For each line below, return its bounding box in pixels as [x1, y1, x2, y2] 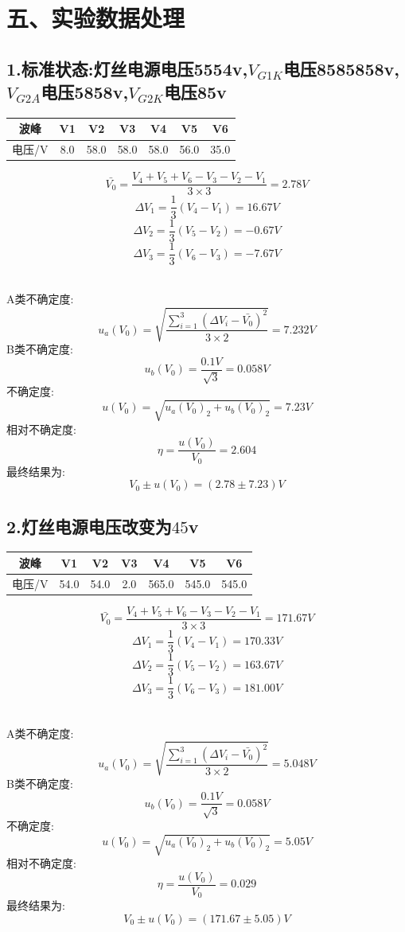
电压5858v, [41, 80, 129, 104]
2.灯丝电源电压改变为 [6, 513, 172, 538]
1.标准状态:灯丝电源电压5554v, [6, 56, 248, 80]
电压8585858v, [283, 56, 400, 80]
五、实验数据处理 [6, 2, 185, 34]
